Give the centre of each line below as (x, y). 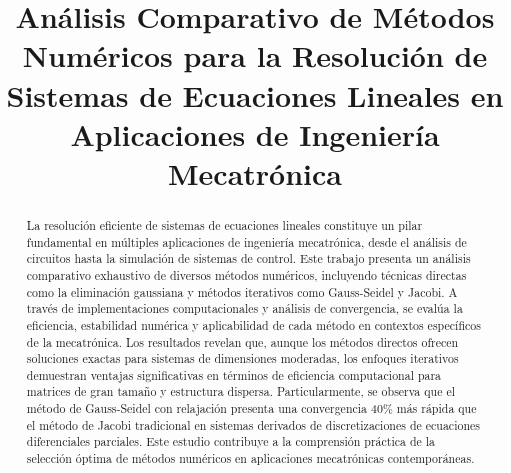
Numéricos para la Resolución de (255, 55)
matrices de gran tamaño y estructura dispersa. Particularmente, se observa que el (240, 391)
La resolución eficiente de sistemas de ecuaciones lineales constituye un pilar (224, 224)
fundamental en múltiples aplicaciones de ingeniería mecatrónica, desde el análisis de (246, 241)
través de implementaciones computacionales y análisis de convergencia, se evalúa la (244, 308)
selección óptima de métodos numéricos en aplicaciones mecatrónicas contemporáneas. (250, 458)
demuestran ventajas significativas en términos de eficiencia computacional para (234, 374)
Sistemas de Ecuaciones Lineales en (255, 94)
